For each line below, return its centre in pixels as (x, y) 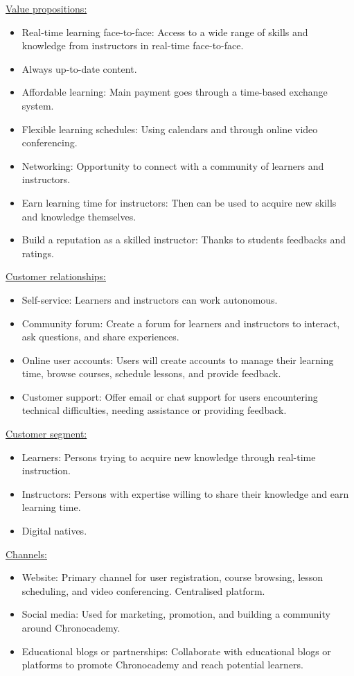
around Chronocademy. (71, 627)
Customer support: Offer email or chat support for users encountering (170, 396)
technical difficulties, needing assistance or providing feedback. (154, 410)
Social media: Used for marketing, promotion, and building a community (176, 614)
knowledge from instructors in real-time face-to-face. (133, 45)
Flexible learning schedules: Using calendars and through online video (170, 129)
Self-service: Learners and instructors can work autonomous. (150, 299)
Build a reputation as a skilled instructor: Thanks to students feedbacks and (184, 240)
